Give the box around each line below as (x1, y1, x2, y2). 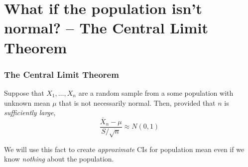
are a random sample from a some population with (78, 87, 234, 98)
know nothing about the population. (4, 154, 114, 164)
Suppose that (4, 87, 44, 98)
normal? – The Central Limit (4, 17, 208, 38)
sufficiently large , (4, 107, 56, 118)
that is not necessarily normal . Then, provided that (59, 97, 216, 108)
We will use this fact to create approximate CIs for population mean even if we (4, 144, 245, 154)
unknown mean (4, 97, 50, 108)
